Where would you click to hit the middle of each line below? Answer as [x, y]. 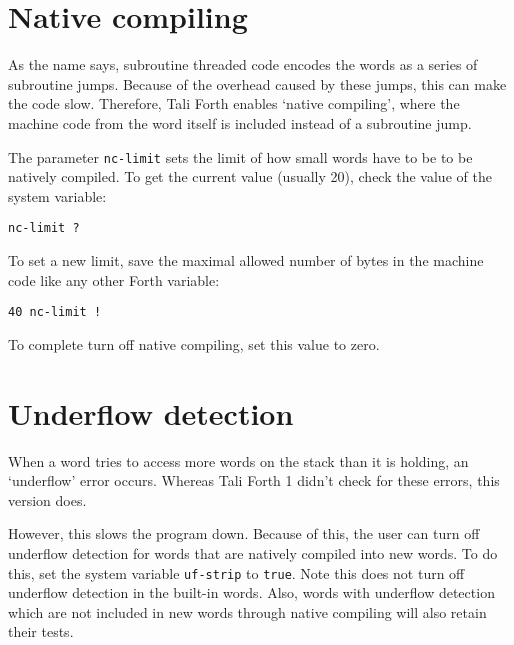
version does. [47, 499]
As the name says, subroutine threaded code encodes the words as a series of [243, 64]
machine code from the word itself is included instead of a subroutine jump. [240, 122]
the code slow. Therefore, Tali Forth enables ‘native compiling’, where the [234, 103]
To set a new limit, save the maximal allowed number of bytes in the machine [246, 260]
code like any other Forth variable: [114, 279]
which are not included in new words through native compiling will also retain [247, 611]
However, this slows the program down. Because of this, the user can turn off [244, 533]
